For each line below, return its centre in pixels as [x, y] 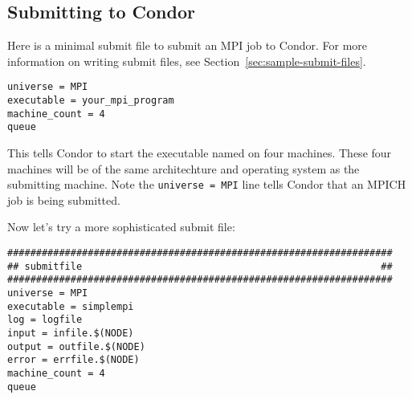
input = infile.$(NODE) [71, 333]
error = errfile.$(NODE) [73, 360]
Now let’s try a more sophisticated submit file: [121, 227]
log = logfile [45, 320]
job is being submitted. [64, 199]
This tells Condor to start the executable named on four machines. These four [200, 153]
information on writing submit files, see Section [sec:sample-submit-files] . [187, 61]
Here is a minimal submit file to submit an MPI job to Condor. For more [187, 45]
